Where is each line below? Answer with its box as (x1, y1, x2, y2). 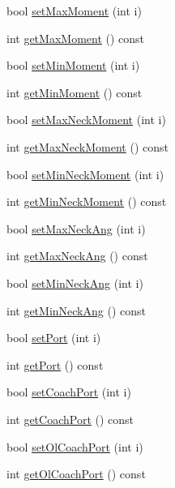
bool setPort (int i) (6, 329, 101, 346)
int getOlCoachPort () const (6, 465, 146, 482)
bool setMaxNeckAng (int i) (6, 220, 146, 237)
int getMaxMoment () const (6, 29, 145, 46)
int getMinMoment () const (6, 83, 143, 101)
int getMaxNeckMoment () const (6, 138, 169, 155)
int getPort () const (6, 356, 104, 373)
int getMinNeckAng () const (6, 302, 146, 319)
